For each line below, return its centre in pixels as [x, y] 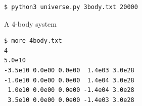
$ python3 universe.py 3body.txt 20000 [71, 7]
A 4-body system [30, 23]
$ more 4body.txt [33, 41]
